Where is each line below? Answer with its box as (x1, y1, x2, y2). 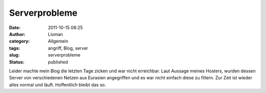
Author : (9, 31, 26, 37)
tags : (9, 45, 20, 51)
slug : (9, 52, 20, 58)
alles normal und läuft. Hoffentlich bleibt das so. (9, 82, 106, 88)
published (48, 59, 68, 65)
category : (9, 38, 30, 44)
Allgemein (48, 38, 68, 44)
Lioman (48, 31, 64, 37)
